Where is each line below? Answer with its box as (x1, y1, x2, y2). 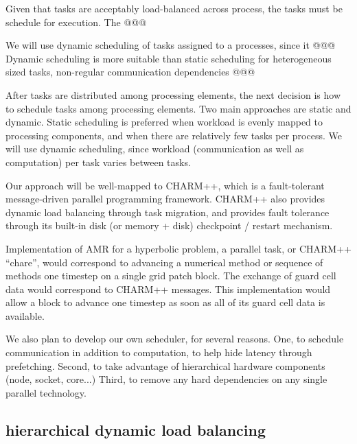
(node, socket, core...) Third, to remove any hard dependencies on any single (5, 372, 327, 386)
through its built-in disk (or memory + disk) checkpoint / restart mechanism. (5, 218, 333, 233)
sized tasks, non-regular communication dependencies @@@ (5, 65, 255, 79)
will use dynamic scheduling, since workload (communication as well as (5, 141, 304, 156)
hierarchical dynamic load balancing (5, 419, 266, 440)
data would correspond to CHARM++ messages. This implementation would (5, 281, 331, 296)
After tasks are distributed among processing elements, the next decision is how (5, 87, 341, 102)
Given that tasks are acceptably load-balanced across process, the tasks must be (5, 1, 343, 15)
